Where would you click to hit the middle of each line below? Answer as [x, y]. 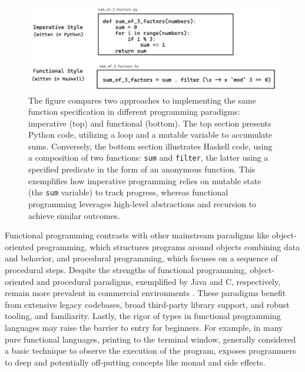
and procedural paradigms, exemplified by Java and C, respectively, [159, 281]
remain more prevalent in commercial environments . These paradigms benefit [145, 293]
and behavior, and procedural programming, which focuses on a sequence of [141, 258]
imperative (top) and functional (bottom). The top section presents [150, 123]
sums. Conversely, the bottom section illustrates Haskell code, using [150, 146]
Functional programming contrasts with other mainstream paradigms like [137, 235]
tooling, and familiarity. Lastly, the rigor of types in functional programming [143, 316]
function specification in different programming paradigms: [134, 112]
